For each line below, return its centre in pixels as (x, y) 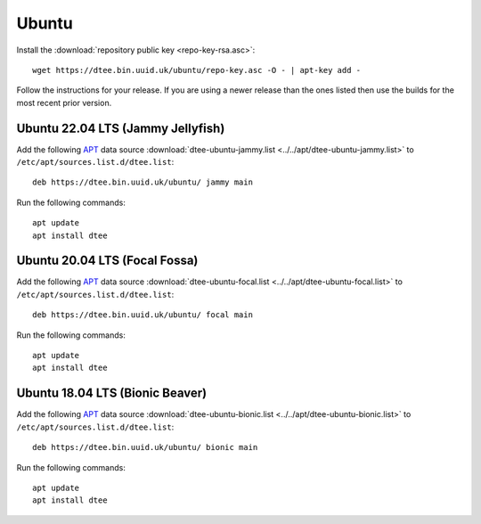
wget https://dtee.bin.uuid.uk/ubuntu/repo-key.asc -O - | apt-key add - (197, 70)
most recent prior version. (64, 102)
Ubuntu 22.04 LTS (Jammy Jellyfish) (121, 128)
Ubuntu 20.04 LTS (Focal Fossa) (107, 261)
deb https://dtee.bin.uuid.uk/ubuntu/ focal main (143, 315)
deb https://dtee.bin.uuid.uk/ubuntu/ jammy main (143, 182)
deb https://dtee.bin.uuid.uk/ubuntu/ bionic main (145, 447)
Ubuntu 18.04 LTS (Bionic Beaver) (112, 393)
